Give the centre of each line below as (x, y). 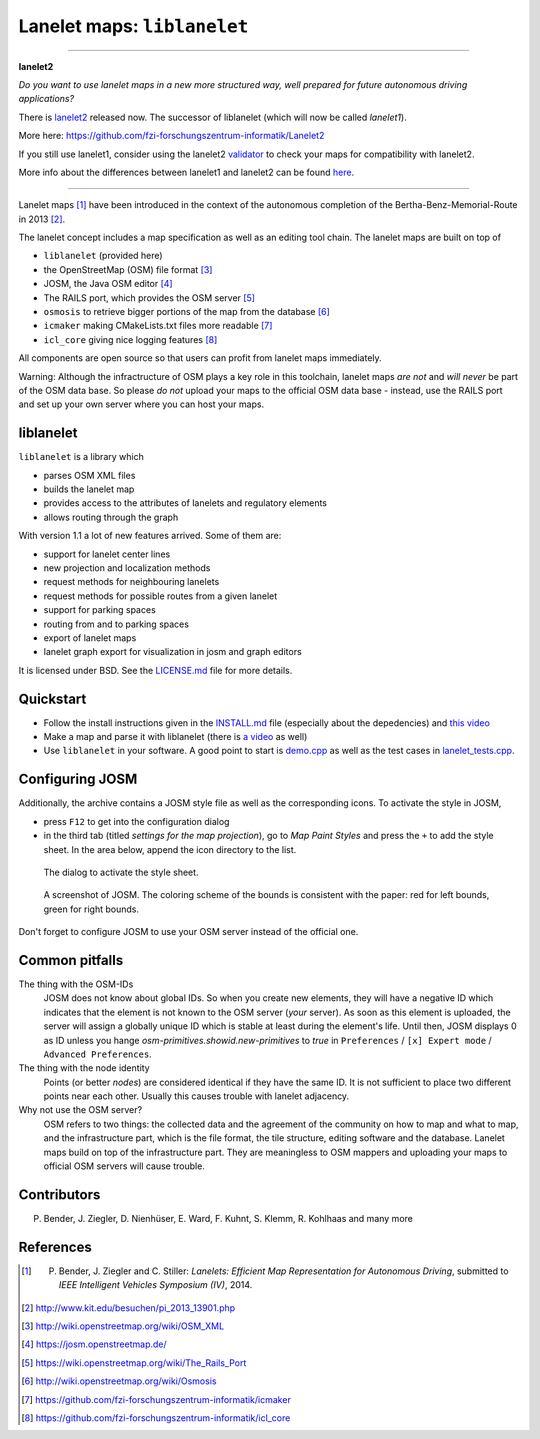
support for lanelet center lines (107, 554)
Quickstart (52, 698)
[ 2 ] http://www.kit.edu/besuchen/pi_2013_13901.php (128, 1307)
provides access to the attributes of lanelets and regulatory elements (185, 503)
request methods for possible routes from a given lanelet (160, 596)
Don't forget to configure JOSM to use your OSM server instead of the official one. (188, 932)
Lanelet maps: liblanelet (133, 26)
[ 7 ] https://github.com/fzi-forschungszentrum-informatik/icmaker (156, 1399)
